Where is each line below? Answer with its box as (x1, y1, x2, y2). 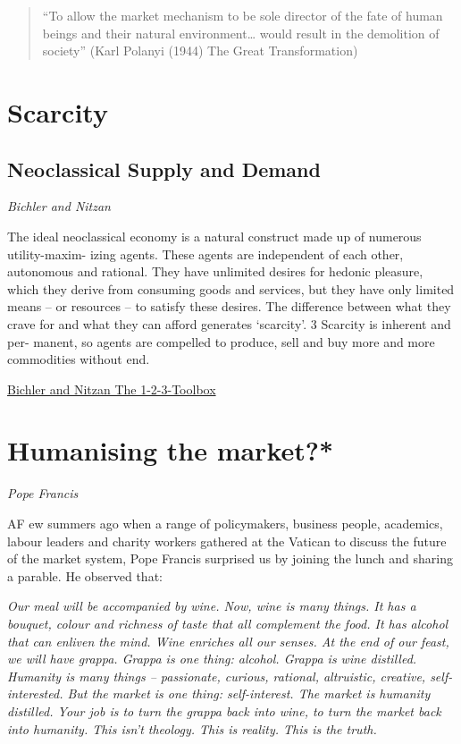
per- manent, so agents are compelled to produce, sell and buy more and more (7, 332, 435, 351)
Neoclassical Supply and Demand (7, 155, 321, 182)
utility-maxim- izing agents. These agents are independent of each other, (7, 244, 404, 263)
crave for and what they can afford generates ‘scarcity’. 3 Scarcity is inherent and (7, 314, 451, 333)
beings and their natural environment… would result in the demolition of (42, 23, 440, 42)
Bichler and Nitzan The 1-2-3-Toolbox (7, 379, 216, 398)
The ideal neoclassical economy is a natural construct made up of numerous (7, 226, 422, 245)
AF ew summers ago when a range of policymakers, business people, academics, (7, 514, 443, 533)
